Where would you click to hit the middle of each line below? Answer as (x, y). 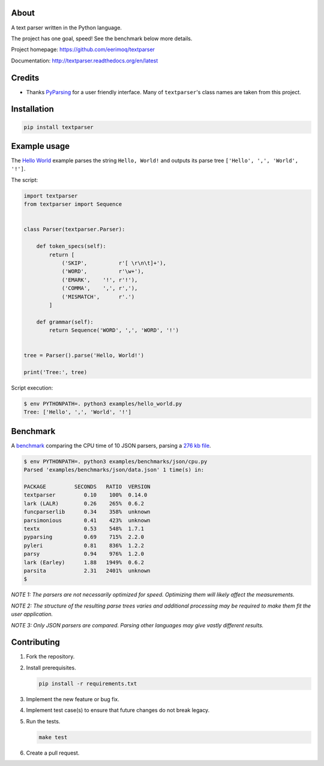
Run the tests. (43, 721)
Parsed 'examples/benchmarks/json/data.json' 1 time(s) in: (114, 470)
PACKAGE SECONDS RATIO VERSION (87, 487)
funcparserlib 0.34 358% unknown (87, 512)
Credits (25, 78)
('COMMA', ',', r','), (100, 288)
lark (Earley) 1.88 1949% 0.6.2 (84, 562)
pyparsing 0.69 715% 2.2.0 (84, 537)
